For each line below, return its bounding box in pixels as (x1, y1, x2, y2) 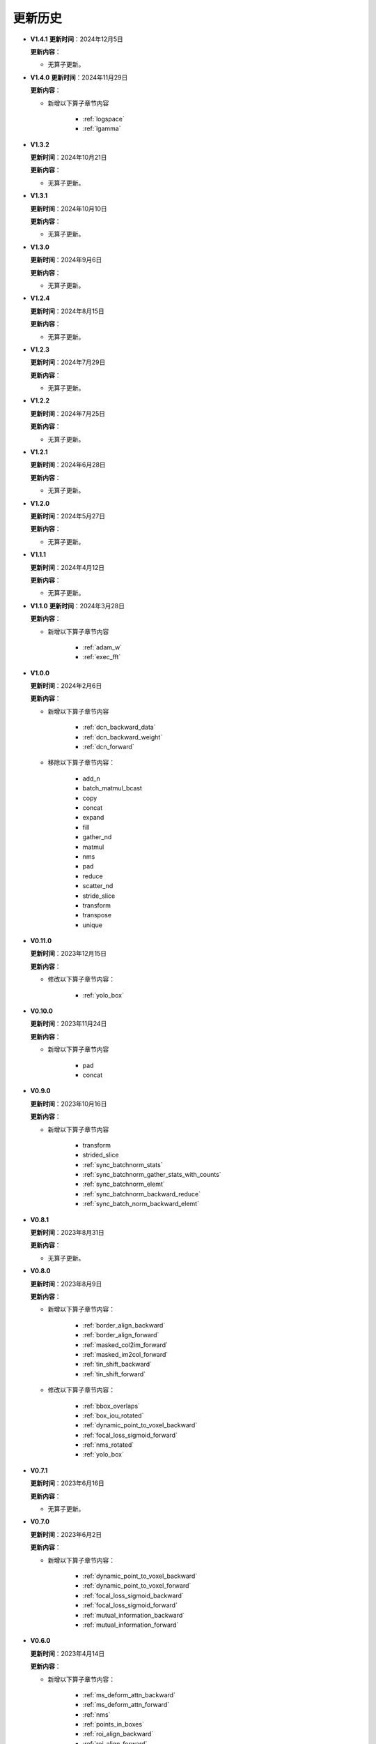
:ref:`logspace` (82, 114, 125, 123)
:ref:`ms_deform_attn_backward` (82, 1690, 175, 1699)
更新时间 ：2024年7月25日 (30, 409, 106, 418)
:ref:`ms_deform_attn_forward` (82, 1701, 170, 1709)
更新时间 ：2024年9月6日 (30, 255, 102, 264)
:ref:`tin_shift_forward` (82, 1369, 146, 1378)
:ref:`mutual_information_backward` (82, 1611, 185, 1619)
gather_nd (82, 833, 112, 841)
